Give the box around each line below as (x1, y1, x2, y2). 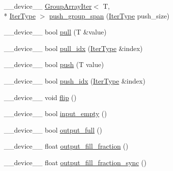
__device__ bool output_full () (4, 124, 102, 135)
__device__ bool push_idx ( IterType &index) (4, 75, 145, 85)
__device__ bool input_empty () (4, 108, 107, 119)
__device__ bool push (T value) (4, 59, 104, 69)
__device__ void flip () (4, 92, 77, 102)
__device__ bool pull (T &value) (4, 27, 107, 37)
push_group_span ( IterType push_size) (49, 10, 170, 20)
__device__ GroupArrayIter (4, 1, 92, 11)
